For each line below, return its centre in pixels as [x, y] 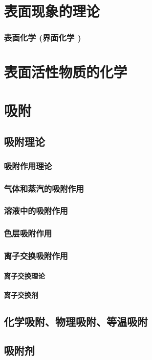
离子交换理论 [24, 275]
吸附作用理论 [28, 166]
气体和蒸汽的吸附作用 [44, 188]
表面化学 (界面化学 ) [43, 38]
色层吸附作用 [28, 233]
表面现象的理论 [52, 11]
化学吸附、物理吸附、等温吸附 [76, 321]
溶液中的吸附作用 [36, 211]
